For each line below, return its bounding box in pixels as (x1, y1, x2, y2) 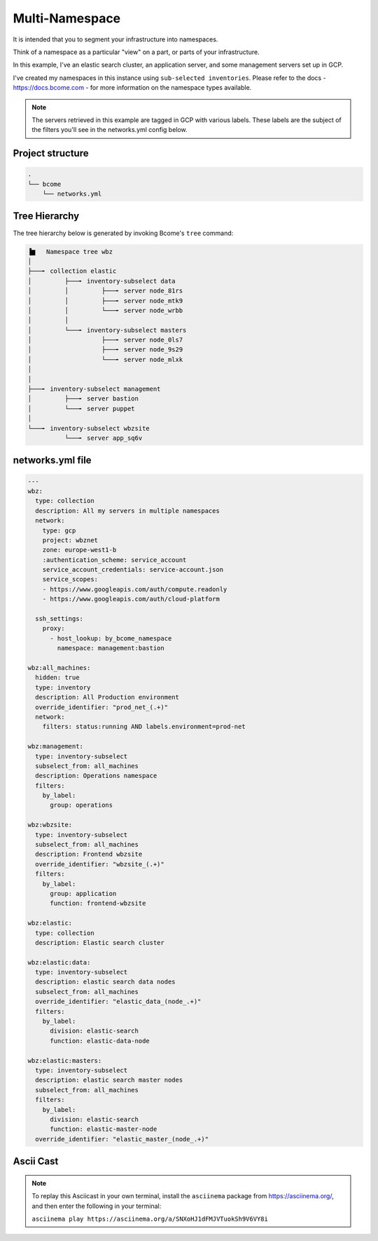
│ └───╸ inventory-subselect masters (27, 326, 187, 334)
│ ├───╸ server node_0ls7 (27, 336, 183, 344)
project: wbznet (42, 536, 98, 544)
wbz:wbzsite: (27, 821, 73, 829)
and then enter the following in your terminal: (31, 1202, 162, 1210)
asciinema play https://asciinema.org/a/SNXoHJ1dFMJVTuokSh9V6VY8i (31, 1214, 269, 1223)
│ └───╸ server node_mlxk (27, 355, 183, 363)
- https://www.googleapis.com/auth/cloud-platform (42, 595, 220, 603)
